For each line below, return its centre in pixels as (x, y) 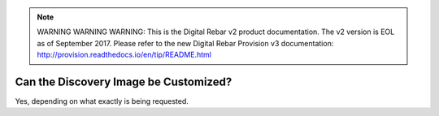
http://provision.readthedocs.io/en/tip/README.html (124, 55)
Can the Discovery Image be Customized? (124, 82)
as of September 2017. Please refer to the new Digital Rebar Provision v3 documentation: (185, 43)
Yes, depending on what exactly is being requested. (102, 101)
